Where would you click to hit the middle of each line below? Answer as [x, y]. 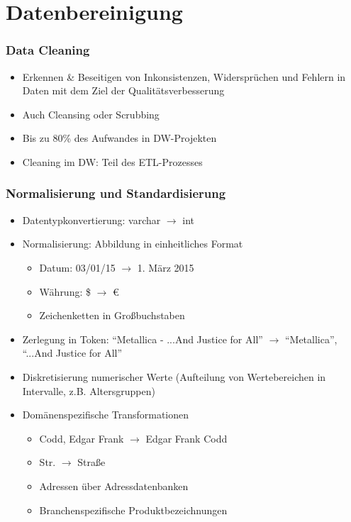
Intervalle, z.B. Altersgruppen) [89, 390]
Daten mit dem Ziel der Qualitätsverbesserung [123, 90]
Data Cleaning [48, 50]
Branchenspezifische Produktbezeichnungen [133, 510]
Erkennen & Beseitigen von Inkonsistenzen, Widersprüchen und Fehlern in [184, 76]
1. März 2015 [166, 267]
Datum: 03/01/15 [77, 267]
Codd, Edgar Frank [82, 438]
